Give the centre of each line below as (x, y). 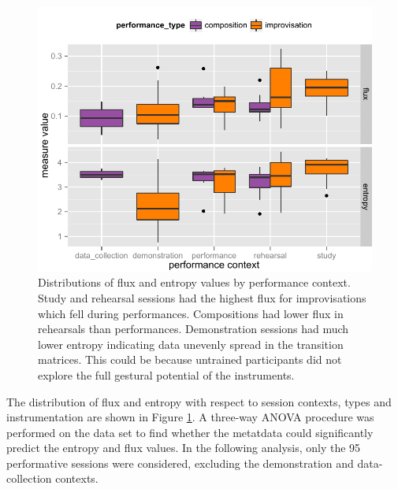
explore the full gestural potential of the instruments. (166, 374)
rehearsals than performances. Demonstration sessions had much (193, 329)
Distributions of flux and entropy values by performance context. (194, 282)
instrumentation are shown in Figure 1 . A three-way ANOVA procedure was (190, 417)
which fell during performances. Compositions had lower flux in (191, 313)
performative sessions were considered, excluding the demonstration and (180, 463)
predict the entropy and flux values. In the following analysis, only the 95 (184, 448)
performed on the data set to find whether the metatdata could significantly (190, 432)
